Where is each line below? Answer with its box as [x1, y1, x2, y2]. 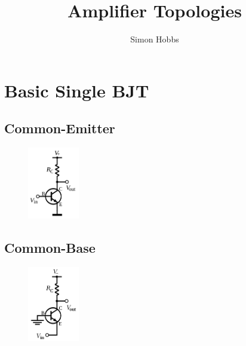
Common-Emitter [4, 119, 115, 137]
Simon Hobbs [130, 33, 179, 45]
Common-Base [4, 238, 96, 257]
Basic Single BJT [4, 78, 149, 102]
